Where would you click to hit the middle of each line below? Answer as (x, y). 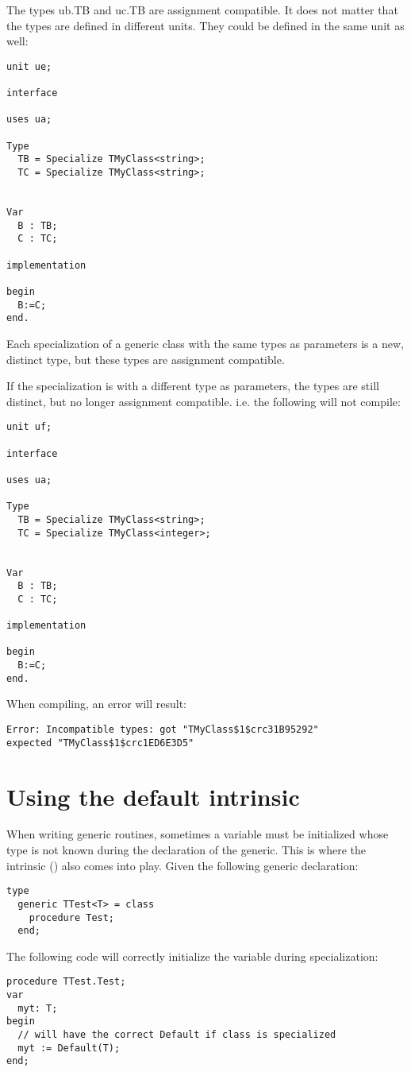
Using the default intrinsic (153, 796)
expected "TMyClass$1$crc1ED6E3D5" (100, 743)
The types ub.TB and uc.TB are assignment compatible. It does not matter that (202, 10)
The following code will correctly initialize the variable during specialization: (192, 956)
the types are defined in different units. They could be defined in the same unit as (205, 25)
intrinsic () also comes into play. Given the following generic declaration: (182, 865)
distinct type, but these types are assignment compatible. (146, 359)
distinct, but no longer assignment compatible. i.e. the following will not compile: (204, 401)
